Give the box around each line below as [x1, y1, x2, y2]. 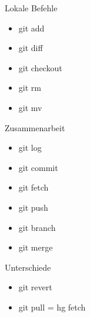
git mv [18, 101, 42, 113]
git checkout [18, 61, 62, 74]
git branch [18, 221, 56, 233]
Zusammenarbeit [5, 121, 65, 134]
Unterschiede [5, 261, 51, 273]
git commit [18, 161, 58, 173]
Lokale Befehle [5, 2, 58, 14]
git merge [18, 241, 53, 253]
